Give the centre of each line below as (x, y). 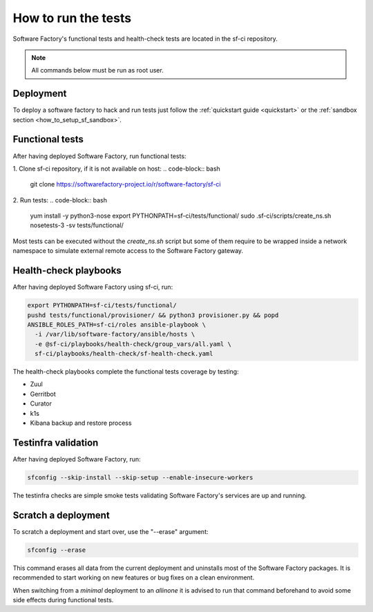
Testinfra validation (56, 442)
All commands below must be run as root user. (97, 70)
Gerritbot (43, 394)
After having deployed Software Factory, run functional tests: (99, 156)
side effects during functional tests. (63, 600)
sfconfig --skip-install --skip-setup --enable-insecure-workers (140, 477)
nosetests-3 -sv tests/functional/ (77, 225)
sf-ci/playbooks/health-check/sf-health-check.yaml (124, 354)
